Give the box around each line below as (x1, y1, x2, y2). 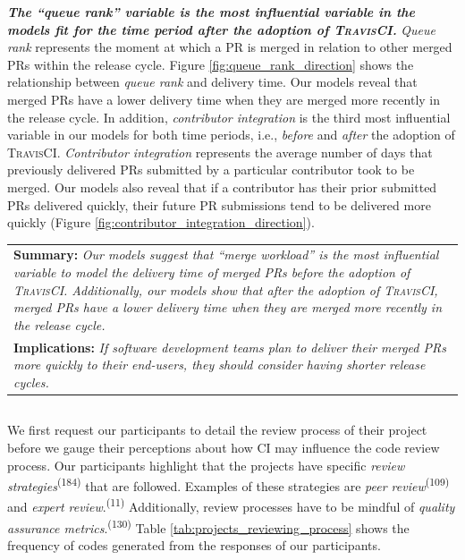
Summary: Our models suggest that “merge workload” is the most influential (13, 245, 439, 264)
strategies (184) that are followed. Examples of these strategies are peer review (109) (7, 474, 450, 495)
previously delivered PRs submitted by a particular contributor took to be (7, 160, 415, 179)
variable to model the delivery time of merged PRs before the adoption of (13, 263, 410, 282)
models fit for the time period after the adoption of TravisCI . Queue (7, 20, 436, 38)
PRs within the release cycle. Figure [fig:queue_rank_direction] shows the (7, 55, 414, 73)
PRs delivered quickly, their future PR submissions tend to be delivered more (7, 195, 431, 214)
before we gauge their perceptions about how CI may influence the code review (7, 437, 440, 456)
